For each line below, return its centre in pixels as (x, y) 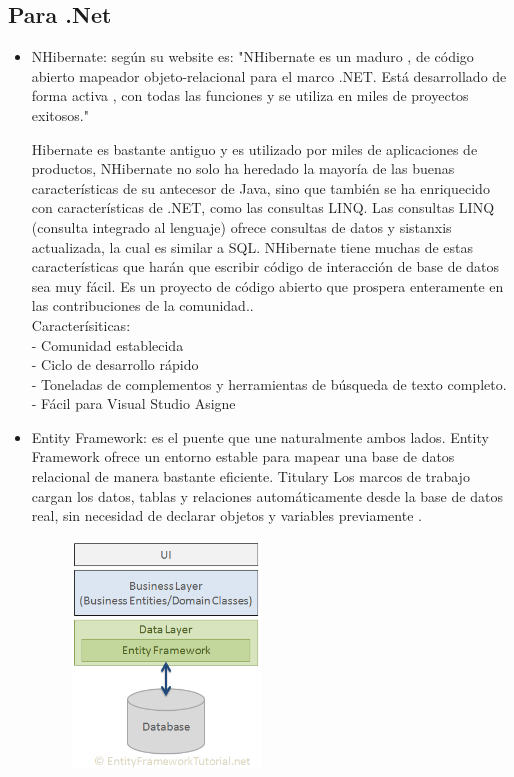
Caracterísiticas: (81, 324)
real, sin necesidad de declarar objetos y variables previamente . (226, 515)
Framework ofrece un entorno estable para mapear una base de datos (243, 456)
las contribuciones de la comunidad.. (142, 305)
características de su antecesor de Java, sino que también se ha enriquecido (260, 187)
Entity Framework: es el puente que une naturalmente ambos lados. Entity (260, 436)
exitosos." (60, 114)
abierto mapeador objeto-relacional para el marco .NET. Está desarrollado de (269, 75)
